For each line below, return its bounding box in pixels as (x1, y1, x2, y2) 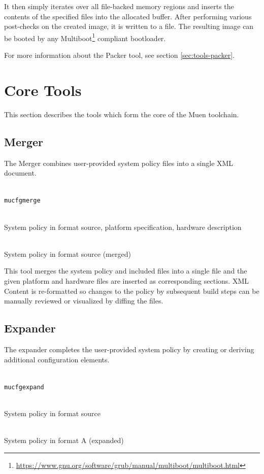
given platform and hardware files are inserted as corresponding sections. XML (4, 275, 249, 286)
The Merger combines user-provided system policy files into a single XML (4, 157, 234, 168)
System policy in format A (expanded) (4, 435, 124, 446)
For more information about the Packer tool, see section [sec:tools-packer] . (4, 50, 235, 60)
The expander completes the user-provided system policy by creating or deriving (4, 344, 254, 354)
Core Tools (4, 79, 82, 100)
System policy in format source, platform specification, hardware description (4, 221, 242, 232)
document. (4, 167, 37, 178)
